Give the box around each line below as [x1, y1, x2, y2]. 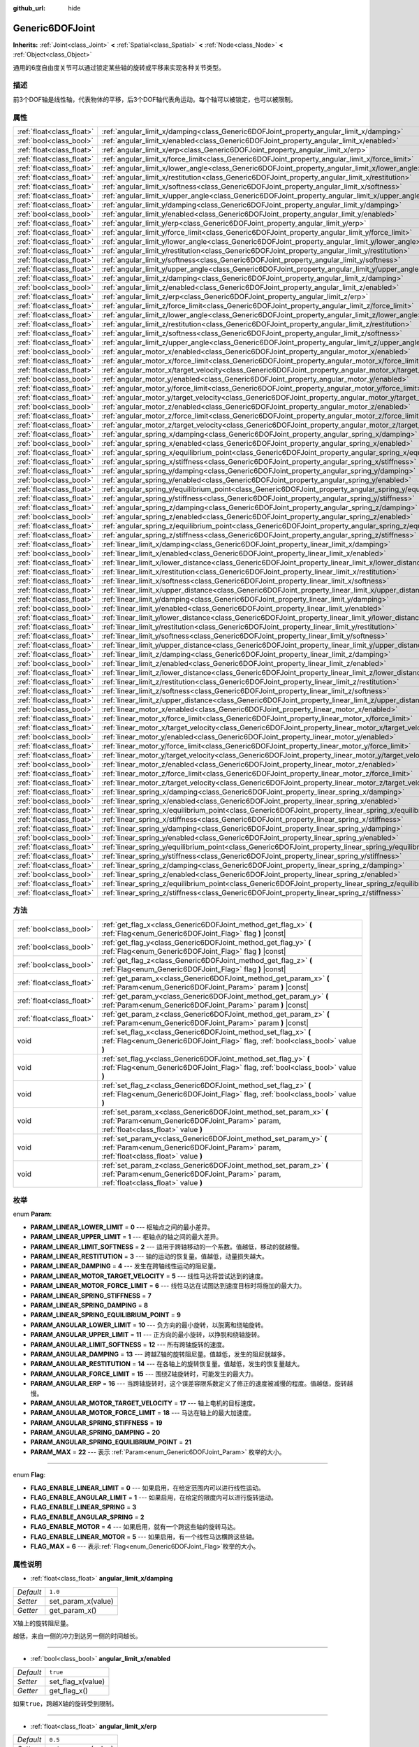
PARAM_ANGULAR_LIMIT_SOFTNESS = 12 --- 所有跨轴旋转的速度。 [30, 1340, 228, 1349]
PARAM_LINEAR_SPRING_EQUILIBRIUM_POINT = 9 [30, 1311, 181, 1319]
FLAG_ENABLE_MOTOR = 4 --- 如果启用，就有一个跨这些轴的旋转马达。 [30, 1523, 240, 1531]
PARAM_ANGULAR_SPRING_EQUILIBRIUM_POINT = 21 [30, 1438, 192, 1447]
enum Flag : [13, 1471, 45, 1479]
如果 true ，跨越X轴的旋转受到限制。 [13, 1699, 118, 1708]
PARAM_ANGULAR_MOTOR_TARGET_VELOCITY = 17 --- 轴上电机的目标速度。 [30, 1398, 260, 1407]
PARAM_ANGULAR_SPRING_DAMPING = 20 [30, 1428, 161, 1437]
